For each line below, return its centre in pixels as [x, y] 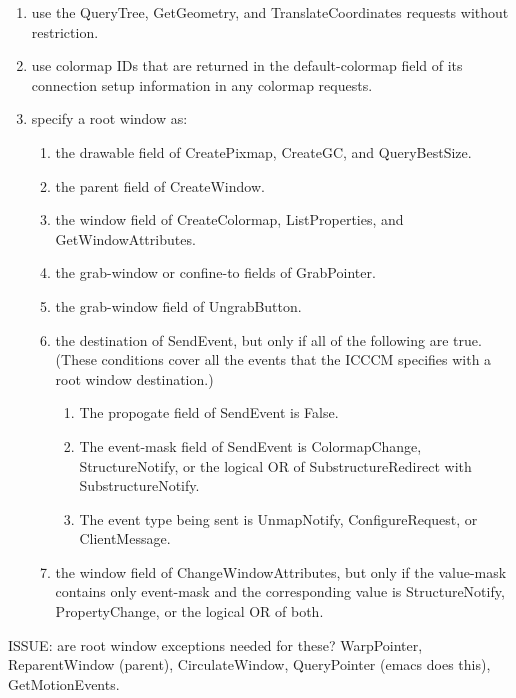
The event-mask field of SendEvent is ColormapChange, [250, 445]
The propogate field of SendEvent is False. [209, 412]
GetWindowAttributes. [125, 238]
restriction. [65, 31]
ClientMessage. [125, 538]
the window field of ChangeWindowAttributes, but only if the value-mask [281, 571]
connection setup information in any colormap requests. [202, 84]
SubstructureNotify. [139, 485]
